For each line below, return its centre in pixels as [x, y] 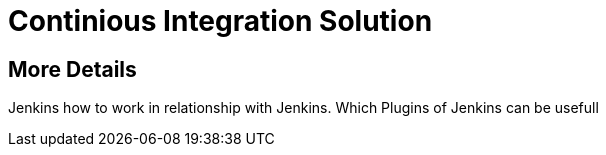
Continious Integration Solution [220, 21]
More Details [72, 69]
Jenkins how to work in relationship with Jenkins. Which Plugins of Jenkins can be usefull [303, 108]
